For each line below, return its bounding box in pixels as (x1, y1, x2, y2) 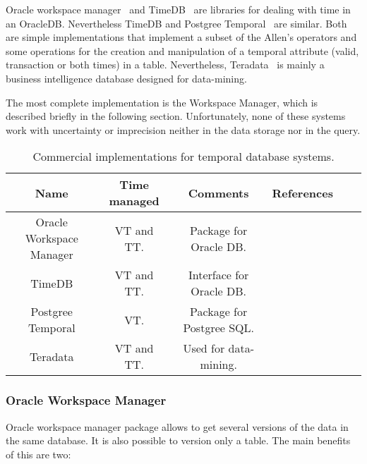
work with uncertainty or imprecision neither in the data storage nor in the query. (6, 122, 361, 137)
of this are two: (6, 446, 71, 461)
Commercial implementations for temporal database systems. (32, 148, 335, 165)
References (272, 184, 333, 201)
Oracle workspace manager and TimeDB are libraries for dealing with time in (6, 2, 351, 16)
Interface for (188, 267, 249, 283)
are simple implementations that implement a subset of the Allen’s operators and (6, 30, 357, 44)
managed (109, 193, 160, 209)
